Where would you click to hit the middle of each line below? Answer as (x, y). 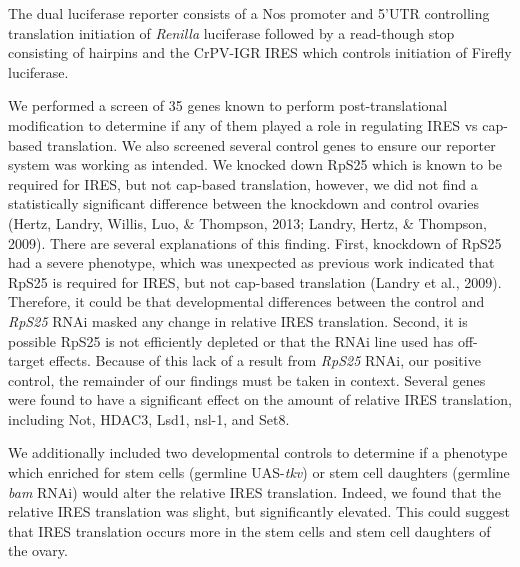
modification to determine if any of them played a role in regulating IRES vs (243, 124)
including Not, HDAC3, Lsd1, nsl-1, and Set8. (149, 418)
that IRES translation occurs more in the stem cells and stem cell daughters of (249, 530)
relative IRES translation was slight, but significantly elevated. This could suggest (259, 511)
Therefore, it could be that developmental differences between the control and (246, 301)
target (26, 360)
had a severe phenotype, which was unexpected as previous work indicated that (251, 262)
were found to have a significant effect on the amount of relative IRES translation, (260, 399)
